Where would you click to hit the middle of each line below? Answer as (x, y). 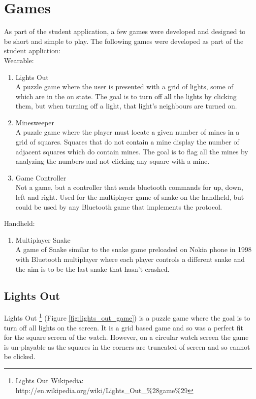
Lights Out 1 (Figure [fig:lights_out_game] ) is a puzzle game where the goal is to (127, 317)
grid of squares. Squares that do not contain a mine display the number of (127, 142)
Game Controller (41, 177)
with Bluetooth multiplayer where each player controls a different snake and (130, 259)
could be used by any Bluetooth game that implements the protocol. (119, 206)
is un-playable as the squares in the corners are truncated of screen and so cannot (127, 346)
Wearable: (19, 60)
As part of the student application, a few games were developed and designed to (125, 31)
